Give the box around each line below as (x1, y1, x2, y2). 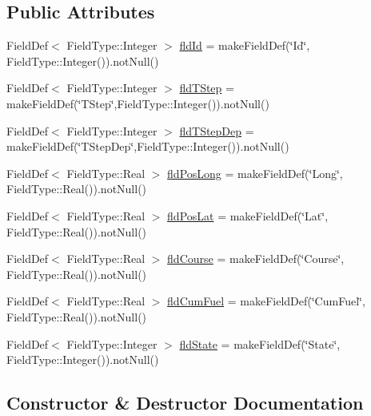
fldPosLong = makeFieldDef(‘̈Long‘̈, (167, 164, 343, 181)
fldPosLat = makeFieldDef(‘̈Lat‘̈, (167, 207, 329, 224)
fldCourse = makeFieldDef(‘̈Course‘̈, (167, 250, 345, 267)
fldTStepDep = (179, 122, 254, 139)
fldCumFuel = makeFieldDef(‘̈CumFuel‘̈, (167, 293, 365, 309)
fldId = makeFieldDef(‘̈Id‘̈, (179, 37, 310, 54)
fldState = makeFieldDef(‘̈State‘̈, (179, 335, 341, 352)
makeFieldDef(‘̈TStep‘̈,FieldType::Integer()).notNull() (6, 95, 269, 111)
